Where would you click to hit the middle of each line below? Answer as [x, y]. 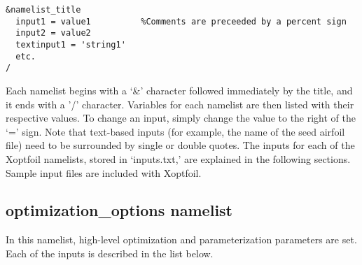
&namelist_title [43, 10]
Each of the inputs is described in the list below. [110, 253]
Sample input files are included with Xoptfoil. [104, 172]
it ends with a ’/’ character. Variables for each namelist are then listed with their [180, 104]
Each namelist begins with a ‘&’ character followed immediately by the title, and [179, 90]
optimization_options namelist [119, 210]
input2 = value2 [53, 33]
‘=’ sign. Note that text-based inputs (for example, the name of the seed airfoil [175, 131]
